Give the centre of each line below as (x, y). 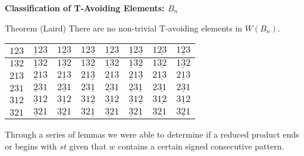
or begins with (31, 146)
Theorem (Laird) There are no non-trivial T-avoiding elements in (124, 28)
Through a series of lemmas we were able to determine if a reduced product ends (152, 134)
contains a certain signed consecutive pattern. (201, 146)
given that (88, 146)
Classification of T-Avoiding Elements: (85, 8)
